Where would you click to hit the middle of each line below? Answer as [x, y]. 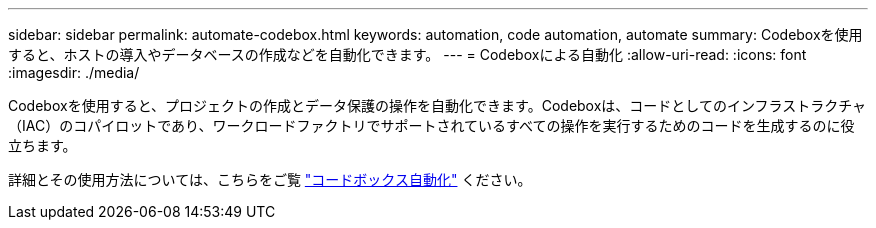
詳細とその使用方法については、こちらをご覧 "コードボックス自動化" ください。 [270, 179]
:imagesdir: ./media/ [74, 72]
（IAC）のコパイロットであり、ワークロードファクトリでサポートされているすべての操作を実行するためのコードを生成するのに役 [431, 125]
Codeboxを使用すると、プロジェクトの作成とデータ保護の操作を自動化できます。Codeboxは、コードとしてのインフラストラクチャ [437, 105]
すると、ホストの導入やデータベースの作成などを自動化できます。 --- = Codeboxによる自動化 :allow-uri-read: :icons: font [407, 54]
